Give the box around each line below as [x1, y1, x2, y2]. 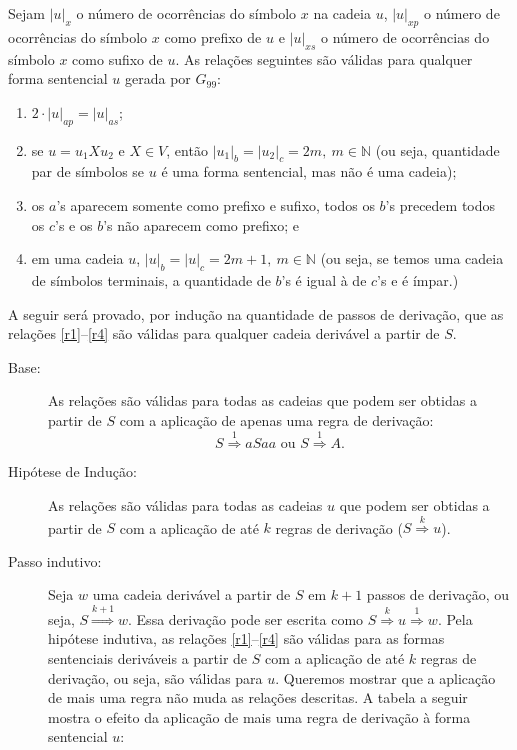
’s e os [55, 214, 93, 235]
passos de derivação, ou [366, 584, 510, 605]
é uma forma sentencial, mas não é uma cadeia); [161, 161, 457, 182]
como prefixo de [164, 26, 262, 47]
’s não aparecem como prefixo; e [103, 214, 299, 235]
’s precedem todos [385, 194, 496, 215]
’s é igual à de [281, 269, 367, 290]
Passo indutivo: [8, 550, 102, 571]
